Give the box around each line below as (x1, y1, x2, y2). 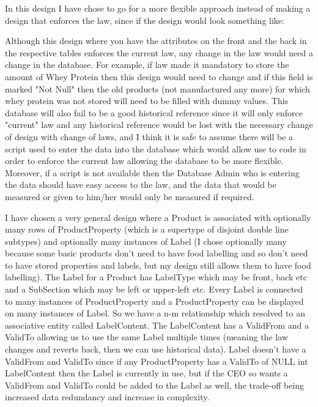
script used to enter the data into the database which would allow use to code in (5, 142, 306, 155)
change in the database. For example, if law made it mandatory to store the (5, 58, 289, 71)
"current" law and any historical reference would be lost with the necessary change (5, 118, 313, 131)
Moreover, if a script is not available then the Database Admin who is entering (5, 166, 300, 179)
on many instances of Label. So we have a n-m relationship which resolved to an (5, 307, 305, 319)
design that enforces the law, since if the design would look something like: (5, 13, 284, 26)
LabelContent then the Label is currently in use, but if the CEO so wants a (5, 367, 288, 379)
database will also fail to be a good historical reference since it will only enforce (5, 106, 303, 119)
